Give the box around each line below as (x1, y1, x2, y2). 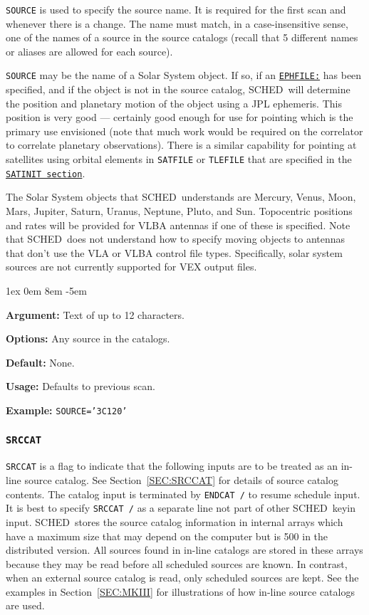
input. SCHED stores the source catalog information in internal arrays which (6, 514, 343, 529)
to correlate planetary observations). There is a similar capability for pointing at (6, 137, 357, 152)
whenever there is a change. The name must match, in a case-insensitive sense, (6, 16, 348, 31)
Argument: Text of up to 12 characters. (6, 307, 184, 322)
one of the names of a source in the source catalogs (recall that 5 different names (6, 30, 358, 45)
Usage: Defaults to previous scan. (6, 379, 155, 394)
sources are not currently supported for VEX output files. (6, 259, 257, 274)
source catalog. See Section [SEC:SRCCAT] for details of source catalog (24, 473, 339, 487)
